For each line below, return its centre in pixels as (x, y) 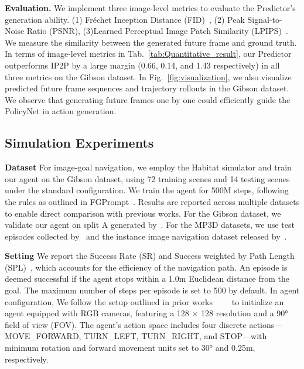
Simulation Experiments (79, 143)
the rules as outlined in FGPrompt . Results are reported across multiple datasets (152, 201)
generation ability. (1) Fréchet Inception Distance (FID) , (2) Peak (125, 19)
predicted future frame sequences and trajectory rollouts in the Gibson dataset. (147, 88)
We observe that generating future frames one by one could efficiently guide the (148, 99)
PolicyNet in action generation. (61, 111)
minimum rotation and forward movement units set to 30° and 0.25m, (130, 348)
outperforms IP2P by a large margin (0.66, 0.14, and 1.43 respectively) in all (142, 65)
